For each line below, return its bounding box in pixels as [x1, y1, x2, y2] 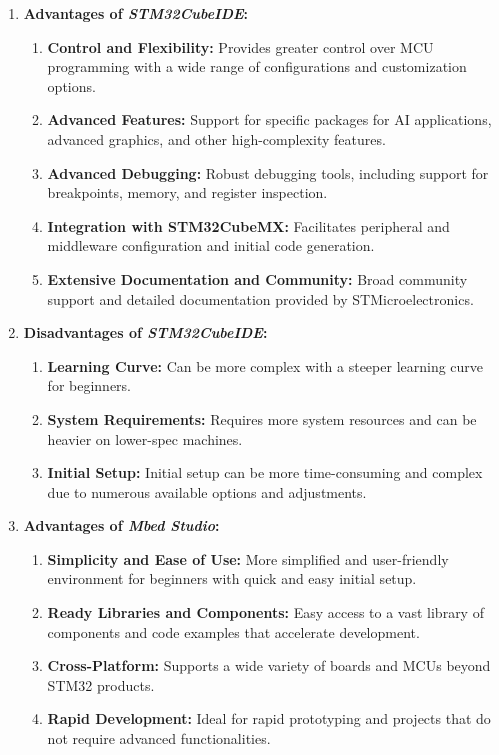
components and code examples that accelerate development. [47, 621, 420, 642]
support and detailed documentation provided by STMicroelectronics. [47, 288, 474, 309]
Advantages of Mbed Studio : [23, 515, 220, 536]
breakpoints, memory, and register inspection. [47, 182, 328, 203]
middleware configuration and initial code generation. [47, 235, 375, 256]
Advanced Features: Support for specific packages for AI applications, [47, 109, 492, 130]
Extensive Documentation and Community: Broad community [47, 268, 468, 289]
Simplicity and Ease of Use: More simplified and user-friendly [47, 548, 449, 569]
